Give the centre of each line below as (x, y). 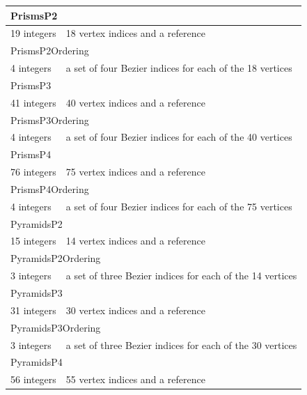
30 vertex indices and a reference (135, 310)
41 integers (33, 102)
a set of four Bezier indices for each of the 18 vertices (179, 68)
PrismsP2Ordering (50, 51)
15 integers (33, 241)
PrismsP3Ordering (50, 119)
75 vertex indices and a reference (135, 172)
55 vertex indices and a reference (135, 379)
